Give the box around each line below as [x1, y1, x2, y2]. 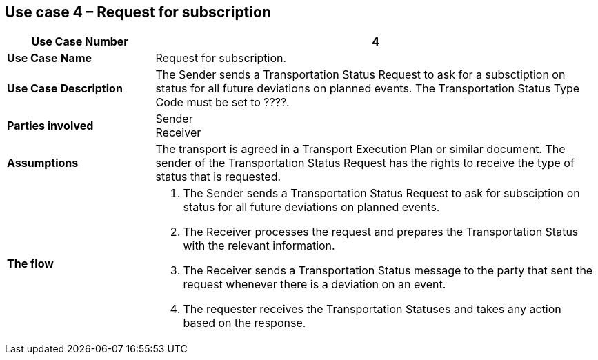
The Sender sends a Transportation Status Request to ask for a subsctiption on [155, 68, 566, 82]
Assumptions [7, 156, 79, 170]
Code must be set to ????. [155, 95, 290, 110]
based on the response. [183, 316, 306, 330]
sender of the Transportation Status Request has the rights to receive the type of [155, 156, 575, 170]
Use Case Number [31, 34, 128, 49]
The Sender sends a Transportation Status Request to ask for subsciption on [183, 186, 580, 201]
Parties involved [7, 119, 94, 133]
